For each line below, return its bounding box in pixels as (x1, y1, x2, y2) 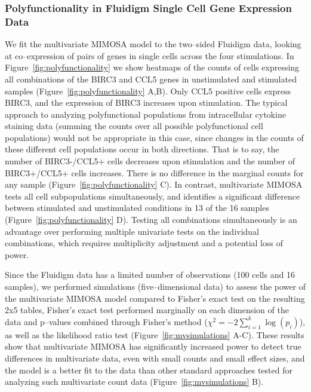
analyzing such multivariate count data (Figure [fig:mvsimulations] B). (5, 375, 264, 388)
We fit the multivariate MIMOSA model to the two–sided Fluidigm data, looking (5, 38, 301, 50)
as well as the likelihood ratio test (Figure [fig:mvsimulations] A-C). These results (5, 328, 304, 341)
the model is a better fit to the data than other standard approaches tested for (5, 363, 292, 376)
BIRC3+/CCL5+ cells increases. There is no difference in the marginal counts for (5, 166, 304, 179)
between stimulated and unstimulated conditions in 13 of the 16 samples (5, 201, 269, 214)
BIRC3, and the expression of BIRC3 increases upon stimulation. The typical (5, 96, 288, 109)
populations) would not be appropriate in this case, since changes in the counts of (5, 131, 304, 143)
